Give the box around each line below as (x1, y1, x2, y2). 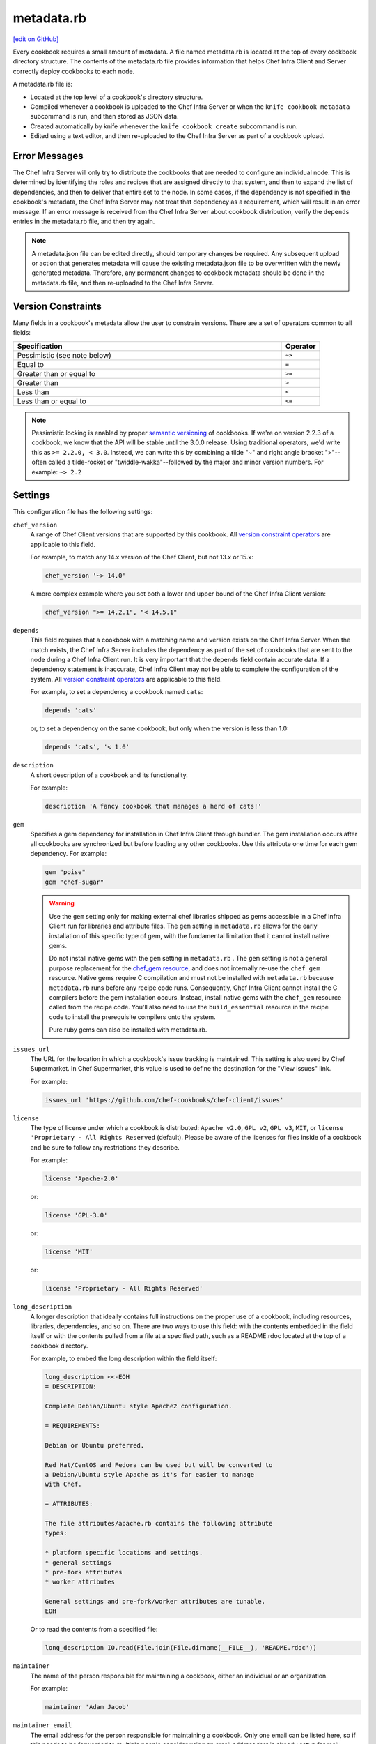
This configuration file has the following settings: (13, 508, 153, 516)
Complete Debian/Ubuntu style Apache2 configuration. (45, 1402, 233, 1411)
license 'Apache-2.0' (45, 1175, 119, 1182)
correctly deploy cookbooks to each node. (13, 67, 135, 75)
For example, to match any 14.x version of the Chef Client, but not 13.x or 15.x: (30, 552, 253, 561)
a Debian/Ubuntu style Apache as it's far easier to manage (45, 1471, 255, 1478)
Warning (49, 899, 75, 908)
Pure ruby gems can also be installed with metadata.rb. (49, 1025, 207, 1034)
